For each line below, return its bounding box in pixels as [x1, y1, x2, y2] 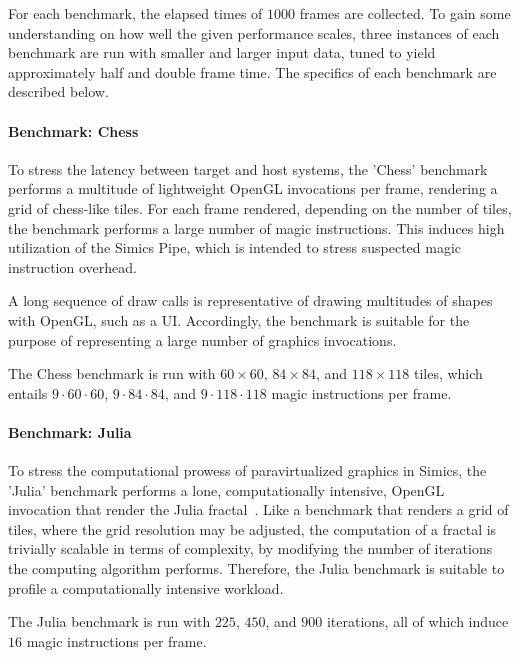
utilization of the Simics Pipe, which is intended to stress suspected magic [8, 237, 462, 258]
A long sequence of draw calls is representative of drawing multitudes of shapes [8, 290, 493, 311]
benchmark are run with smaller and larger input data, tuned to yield [8, 42, 436, 63]
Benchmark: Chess [8, 120, 139, 141]
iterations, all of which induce [326, 611, 509, 632]
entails [8, 382, 48, 403]
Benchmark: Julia [8, 421, 132, 442]
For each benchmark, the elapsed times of [8, 3, 263, 23]
